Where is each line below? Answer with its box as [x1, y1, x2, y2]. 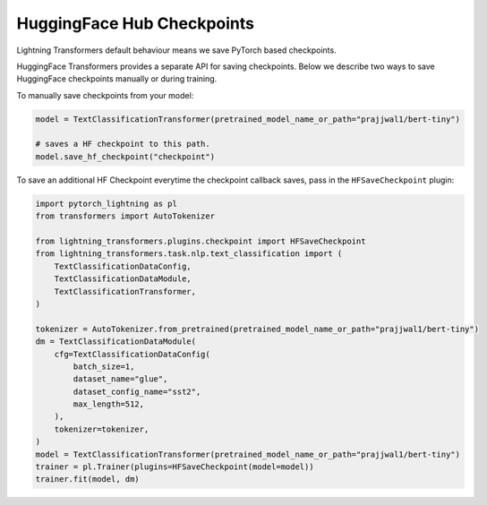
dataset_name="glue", [73, 374, 168, 384]
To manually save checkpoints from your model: [16, 90, 194, 100]
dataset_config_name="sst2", [73, 386, 201, 397]
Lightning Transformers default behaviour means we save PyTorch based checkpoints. [16, 45, 337, 56]
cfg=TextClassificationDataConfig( [54, 349, 210, 359]
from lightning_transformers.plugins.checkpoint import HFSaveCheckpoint [35, 236, 366, 246]
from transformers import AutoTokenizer [35, 211, 215, 221]
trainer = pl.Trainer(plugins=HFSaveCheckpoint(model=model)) [35, 462, 314, 472]
